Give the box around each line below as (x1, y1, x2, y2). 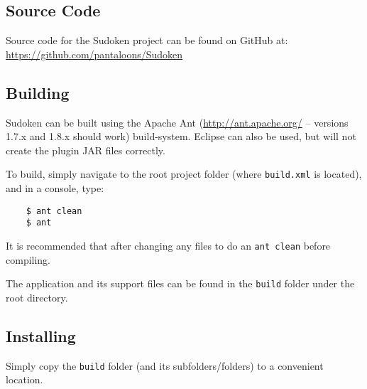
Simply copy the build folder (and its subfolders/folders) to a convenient (6, 358, 324, 373)
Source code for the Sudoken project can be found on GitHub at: (6, 33, 288, 48)
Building (6, 81, 70, 103)
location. (6, 372, 43, 387)
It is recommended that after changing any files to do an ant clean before (6, 238, 331, 252)
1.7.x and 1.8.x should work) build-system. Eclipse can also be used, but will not (6, 129, 356, 144)
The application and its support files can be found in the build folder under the (6, 276, 355, 291)
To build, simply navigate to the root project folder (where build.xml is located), (6, 166, 362, 181)
